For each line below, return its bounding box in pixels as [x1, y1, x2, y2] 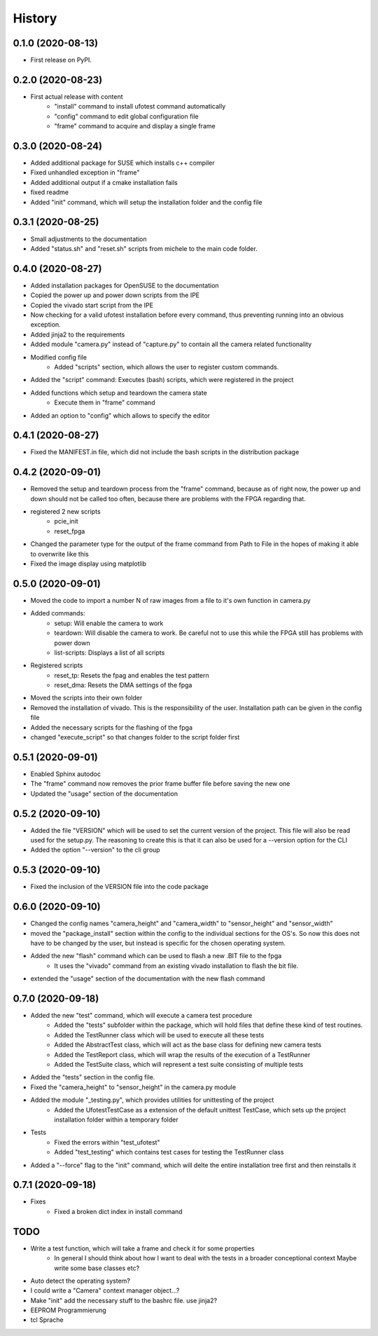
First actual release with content [30, 92, 123, 101]
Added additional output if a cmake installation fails [30, 178, 178, 186]
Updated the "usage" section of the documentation [30, 789, 178, 798]
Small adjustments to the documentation [30, 235, 147, 243]
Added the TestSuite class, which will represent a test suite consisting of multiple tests [54, 1061, 304, 1069]
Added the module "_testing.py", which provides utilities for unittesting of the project [30, 1096, 274, 1104]
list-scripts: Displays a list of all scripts [54, 648, 165, 657]
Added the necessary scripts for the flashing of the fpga [30, 723, 192, 732]
